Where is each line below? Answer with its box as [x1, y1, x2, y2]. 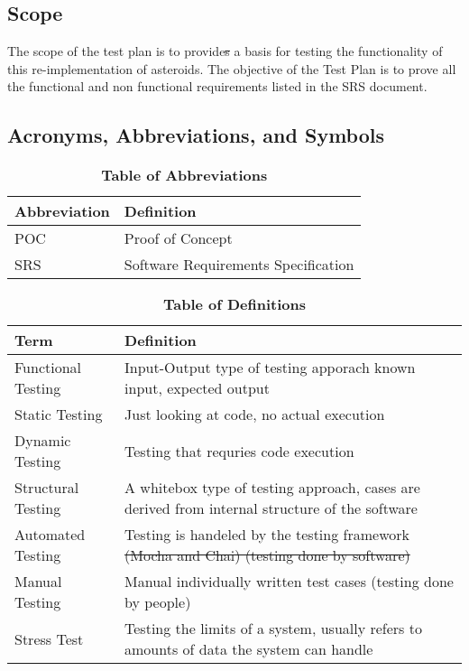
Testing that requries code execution [124, 440, 354, 461]
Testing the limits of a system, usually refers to [124, 618, 422, 639]
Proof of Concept [124, 228, 233, 249]
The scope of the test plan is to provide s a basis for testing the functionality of [7, 42, 443, 61]
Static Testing [14, 404, 103, 425]
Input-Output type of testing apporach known [124, 357, 416, 378]
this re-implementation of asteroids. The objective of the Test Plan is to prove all [7, 59, 456, 78]
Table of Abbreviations [101, 164, 268, 186]
